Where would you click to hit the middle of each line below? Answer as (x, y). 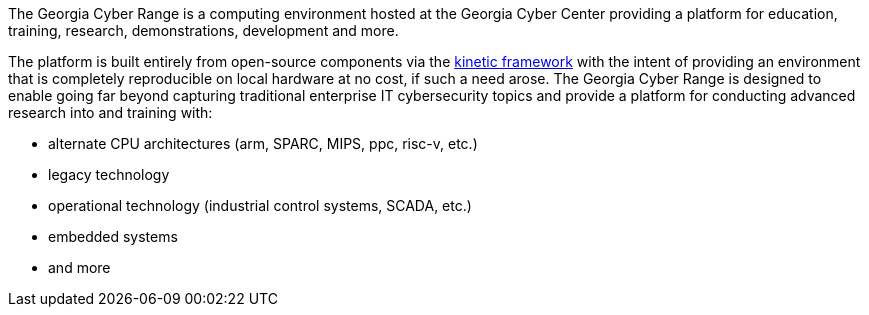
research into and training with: (110, 112)
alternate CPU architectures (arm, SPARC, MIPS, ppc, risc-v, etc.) (263, 143)
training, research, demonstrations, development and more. (203, 30)
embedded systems (113, 236)
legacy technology (109, 174)
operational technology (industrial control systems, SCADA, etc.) (260, 205)
